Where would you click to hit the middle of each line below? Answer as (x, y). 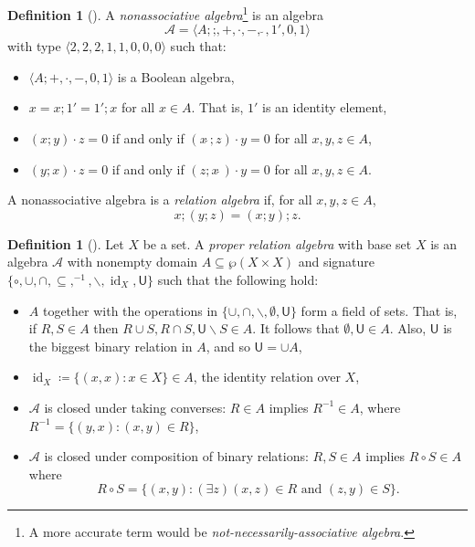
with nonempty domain (132, 262)
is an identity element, (325, 107)
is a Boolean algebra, (176, 76)
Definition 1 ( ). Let (66, 243)
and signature (337, 262)
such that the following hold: (238, 279)
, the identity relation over (267, 377)
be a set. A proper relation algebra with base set (277, 243)
